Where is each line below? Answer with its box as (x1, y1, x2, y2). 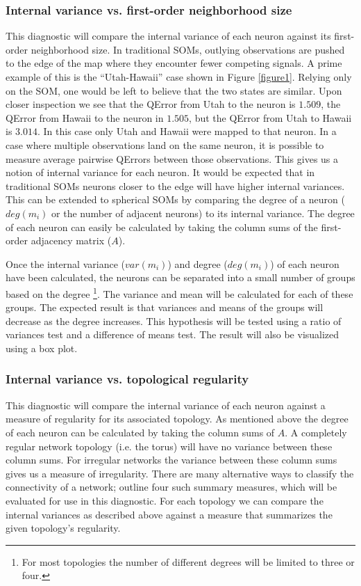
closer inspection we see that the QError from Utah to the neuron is (6, 97, 296, 111)
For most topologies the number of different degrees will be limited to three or (22, 554, 355, 569)
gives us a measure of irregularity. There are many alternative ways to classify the (6, 466, 354, 480)
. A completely (285, 425, 347, 439)
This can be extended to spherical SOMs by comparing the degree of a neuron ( (6, 192, 345, 207)
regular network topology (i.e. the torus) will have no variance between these (6, 438, 333, 453)
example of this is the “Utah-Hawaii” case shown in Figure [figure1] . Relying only (6, 70, 352, 84)
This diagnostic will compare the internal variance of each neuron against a (6, 397, 326, 412)
